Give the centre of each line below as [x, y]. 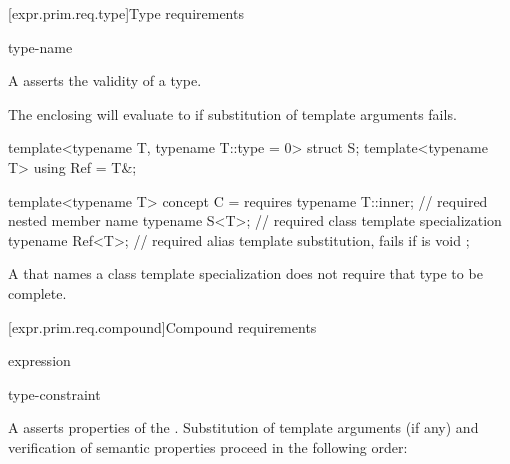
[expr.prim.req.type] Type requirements [126, 13]
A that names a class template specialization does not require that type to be [245, 273]
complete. [37, 292]
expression [39, 360]
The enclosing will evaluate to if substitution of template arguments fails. [232, 113]
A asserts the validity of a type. [105, 80]
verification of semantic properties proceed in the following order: [208, 446]
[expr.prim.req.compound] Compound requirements [162, 326]
